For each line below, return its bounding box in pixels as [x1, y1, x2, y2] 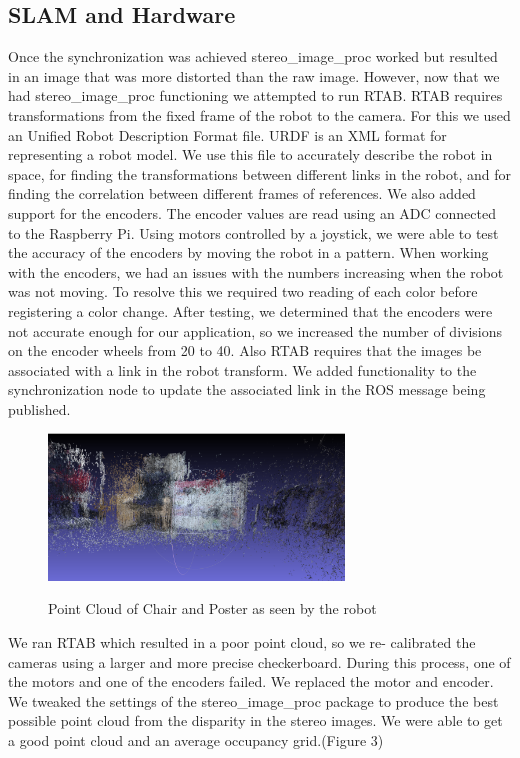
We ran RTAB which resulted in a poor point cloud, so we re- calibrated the [8, 631, 476, 652]
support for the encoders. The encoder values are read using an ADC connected [8, 202, 496, 223]
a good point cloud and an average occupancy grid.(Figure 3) [8, 729, 384, 750]
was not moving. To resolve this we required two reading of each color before [8, 281, 478, 302]
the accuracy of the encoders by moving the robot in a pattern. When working [8, 242, 489, 263]
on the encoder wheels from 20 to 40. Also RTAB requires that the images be [8, 340, 482, 361]
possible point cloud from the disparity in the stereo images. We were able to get [8, 710, 503, 731]
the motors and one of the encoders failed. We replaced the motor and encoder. [8, 671, 494, 692]
